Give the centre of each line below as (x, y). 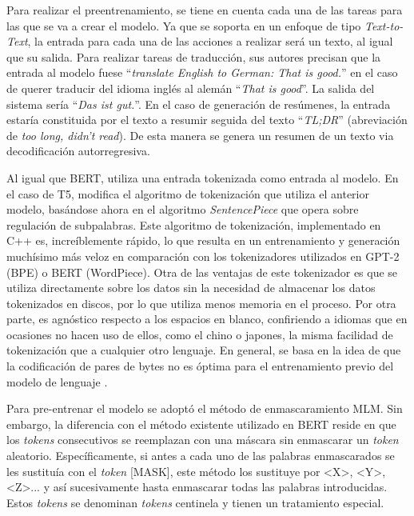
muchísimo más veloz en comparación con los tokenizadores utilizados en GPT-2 (203, 256)
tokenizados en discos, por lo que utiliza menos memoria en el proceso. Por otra (201, 303)
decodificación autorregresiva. (78, 151)
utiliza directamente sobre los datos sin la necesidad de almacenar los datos (191, 288)
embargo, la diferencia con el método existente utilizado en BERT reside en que (201, 424)
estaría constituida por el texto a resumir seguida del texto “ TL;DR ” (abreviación (207, 120)
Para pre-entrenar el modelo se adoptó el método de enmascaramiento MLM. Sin (205, 408)
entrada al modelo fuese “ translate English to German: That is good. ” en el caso (202, 72)
